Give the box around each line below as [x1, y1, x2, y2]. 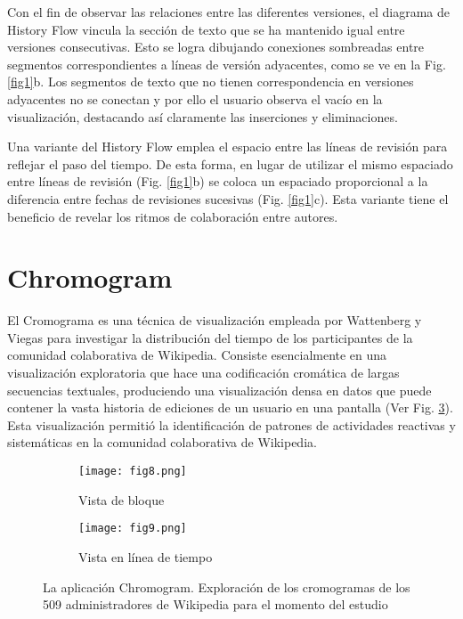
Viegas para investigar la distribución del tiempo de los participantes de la [7, 328, 413, 346]
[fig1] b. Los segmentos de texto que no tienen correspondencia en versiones [7, 72, 414, 91]
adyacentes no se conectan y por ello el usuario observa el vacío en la [7, 89, 383, 108]
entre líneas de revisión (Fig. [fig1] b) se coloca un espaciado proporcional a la [7, 172, 428, 191]
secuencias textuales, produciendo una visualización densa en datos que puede [7, 380, 432, 399]
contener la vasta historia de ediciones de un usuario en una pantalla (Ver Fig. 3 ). [7, 398, 453, 417]
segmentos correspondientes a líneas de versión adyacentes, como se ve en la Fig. [7, 54, 446, 73]
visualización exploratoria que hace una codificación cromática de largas [7, 363, 400, 382]
